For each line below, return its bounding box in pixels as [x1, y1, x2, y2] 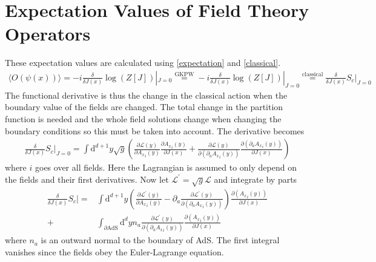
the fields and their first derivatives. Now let [5, 172, 169, 185]
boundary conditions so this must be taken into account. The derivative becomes [5, 124, 305, 137]
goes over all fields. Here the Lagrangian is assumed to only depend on [35, 161, 297, 174]
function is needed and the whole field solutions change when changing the [5, 112, 282, 125]
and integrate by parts [214, 172, 297, 185]
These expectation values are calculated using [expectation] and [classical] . [5, 56, 281, 69]
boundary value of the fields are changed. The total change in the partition [5, 100, 283, 113]
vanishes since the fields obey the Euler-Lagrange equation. [5, 245, 224, 258]
